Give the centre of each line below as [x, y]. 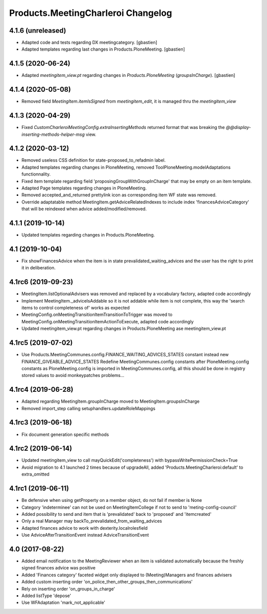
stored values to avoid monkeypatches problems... [73, 375]
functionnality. [36, 174]
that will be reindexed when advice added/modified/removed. [84, 209]
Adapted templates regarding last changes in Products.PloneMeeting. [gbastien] [103, 49]
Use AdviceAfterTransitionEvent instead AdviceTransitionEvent [85, 535]
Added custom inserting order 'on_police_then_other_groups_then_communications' [107, 582]
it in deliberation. [39, 268]
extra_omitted [35, 474]
